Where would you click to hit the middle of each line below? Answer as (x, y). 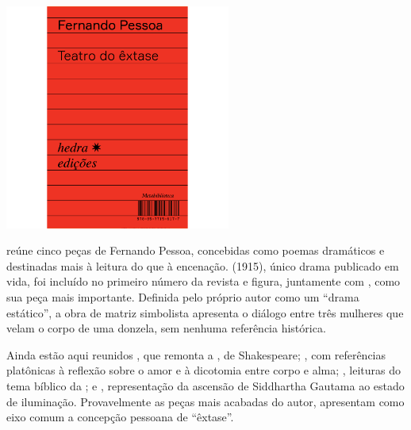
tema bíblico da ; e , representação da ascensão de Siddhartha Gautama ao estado (205, 386)
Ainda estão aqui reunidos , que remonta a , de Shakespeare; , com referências (196, 354)
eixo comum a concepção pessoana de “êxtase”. (120, 417)
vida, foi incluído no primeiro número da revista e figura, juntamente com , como (204, 281)
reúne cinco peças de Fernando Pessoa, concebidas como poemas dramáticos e (196, 250)
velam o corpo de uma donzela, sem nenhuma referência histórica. (166, 328)
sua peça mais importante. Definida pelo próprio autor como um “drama (183, 297)
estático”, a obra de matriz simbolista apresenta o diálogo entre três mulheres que (205, 312)
